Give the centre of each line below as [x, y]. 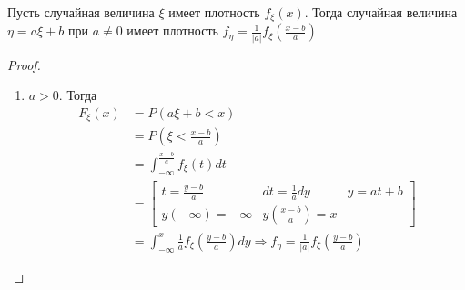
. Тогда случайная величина [381, 12]
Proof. [24, 64]
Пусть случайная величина [81, 12]
